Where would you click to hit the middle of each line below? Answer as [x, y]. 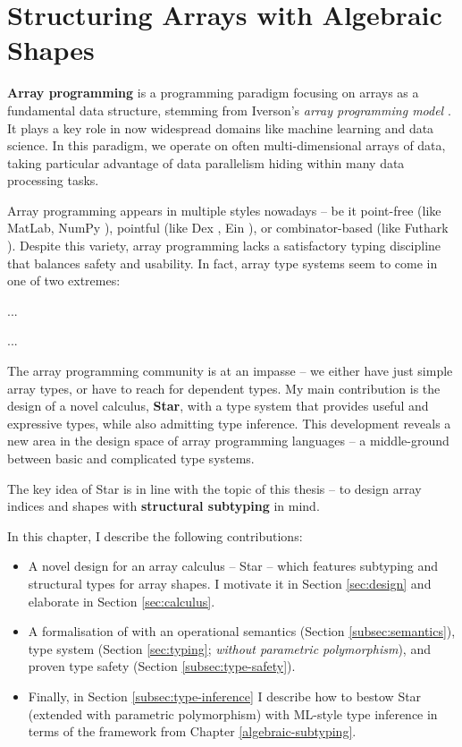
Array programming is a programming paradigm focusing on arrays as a [213, 93]
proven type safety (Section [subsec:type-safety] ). [162, 666]
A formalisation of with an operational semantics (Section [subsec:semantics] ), [242, 631]
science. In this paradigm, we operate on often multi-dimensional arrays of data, [227, 145]
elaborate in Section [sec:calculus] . [122, 601]
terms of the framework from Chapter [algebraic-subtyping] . [192, 731]
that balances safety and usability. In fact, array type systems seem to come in [223, 263]
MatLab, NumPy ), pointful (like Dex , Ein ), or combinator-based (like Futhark [228, 228]
